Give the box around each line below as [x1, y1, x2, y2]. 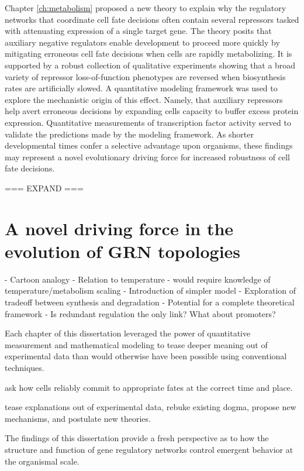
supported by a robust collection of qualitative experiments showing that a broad [5, 59, 296, 71]
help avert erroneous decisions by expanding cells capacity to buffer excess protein [5, 105, 299, 117]
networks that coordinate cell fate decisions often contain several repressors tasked [5, 13, 299, 25]
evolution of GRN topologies [5, 239, 241, 263]
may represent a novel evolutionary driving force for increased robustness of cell [5, 150, 290, 163]
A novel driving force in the [5, 216, 234, 240]
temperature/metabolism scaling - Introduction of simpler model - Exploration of [5, 284, 296, 297]
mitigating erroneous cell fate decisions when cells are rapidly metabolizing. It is [5, 47, 292, 60]
